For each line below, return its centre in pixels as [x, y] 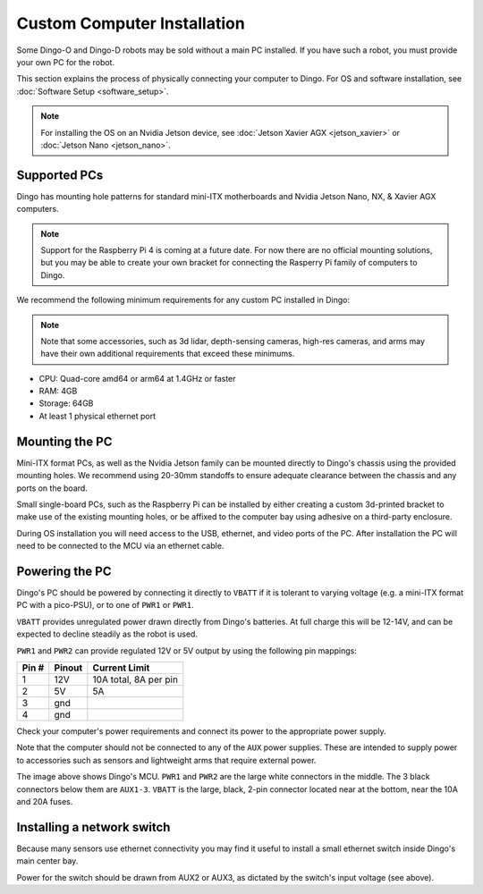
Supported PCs [60, 175]
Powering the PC [64, 571]
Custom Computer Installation [131, 23]
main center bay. [47, 861]
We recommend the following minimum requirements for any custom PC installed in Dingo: [183, 300]
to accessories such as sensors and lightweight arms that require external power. [166, 760]
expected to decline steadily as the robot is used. [107, 634]
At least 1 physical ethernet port [97, 416]
